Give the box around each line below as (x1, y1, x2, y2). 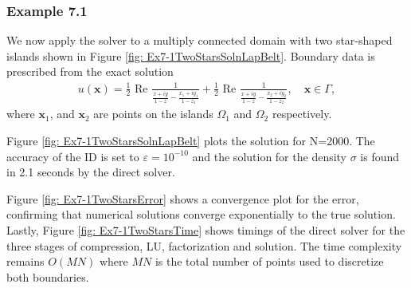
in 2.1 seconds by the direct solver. (6, 164, 175, 180)
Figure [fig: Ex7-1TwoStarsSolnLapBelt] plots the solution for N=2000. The (6, 132, 375, 148)
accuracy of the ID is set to (6, 148, 139, 164)
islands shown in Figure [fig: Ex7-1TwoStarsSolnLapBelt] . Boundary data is (6, 47, 375, 64)
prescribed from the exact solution (6, 63, 174, 80)
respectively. (272, 105, 332, 122)
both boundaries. (6, 268, 89, 285)
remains (6, 253, 45, 270)
